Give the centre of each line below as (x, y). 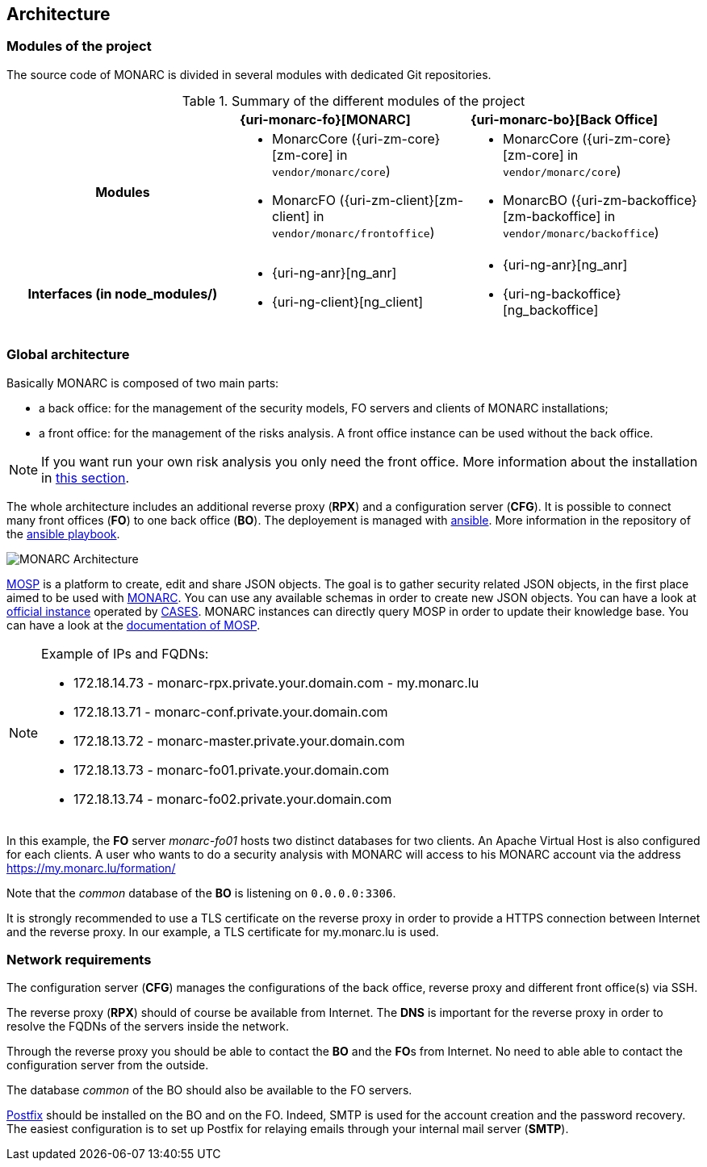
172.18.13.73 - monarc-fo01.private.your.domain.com (232, 770)
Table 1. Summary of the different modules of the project (353, 100)
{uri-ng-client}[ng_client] (347, 301)
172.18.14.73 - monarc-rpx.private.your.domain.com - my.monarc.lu (276, 682)
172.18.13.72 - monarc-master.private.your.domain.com (239, 740)
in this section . (86, 477)
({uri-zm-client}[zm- (402, 200)
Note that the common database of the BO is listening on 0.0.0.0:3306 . (201, 893)
